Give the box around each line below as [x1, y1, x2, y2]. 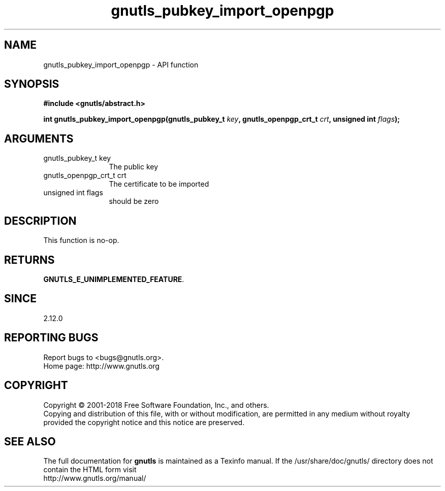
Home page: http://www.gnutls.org [43, 361, 160, 370]
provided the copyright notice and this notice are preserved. [43, 417, 245, 427]
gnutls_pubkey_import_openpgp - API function [43, 60, 199, 69]
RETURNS [4, 253, 55, 266]
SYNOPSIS [4, 78, 59, 91]
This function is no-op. [43, 236, 119, 245]
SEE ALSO [4, 435, 56, 448]
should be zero [109, 197, 159, 206]
